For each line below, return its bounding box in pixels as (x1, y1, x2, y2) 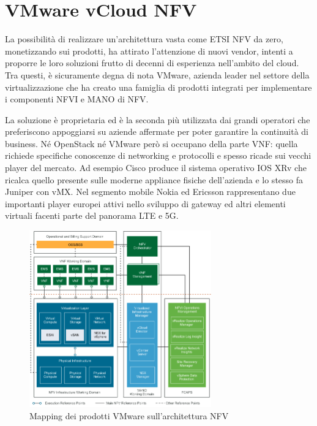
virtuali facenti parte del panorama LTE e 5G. (5, 209, 179, 222)
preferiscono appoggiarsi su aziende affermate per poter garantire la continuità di (5, 125, 309, 138)
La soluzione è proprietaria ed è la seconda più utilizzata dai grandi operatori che (5, 113, 310, 126)
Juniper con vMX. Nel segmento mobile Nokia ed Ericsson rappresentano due (5, 185, 296, 198)
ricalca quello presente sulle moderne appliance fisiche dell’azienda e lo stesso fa (5, 173, 304, 186)
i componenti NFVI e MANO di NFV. (5, 93, 149, 105)
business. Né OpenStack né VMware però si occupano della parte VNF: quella (5, 137, 298, 150)
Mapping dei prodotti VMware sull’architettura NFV (29, 409, 229, 422)
